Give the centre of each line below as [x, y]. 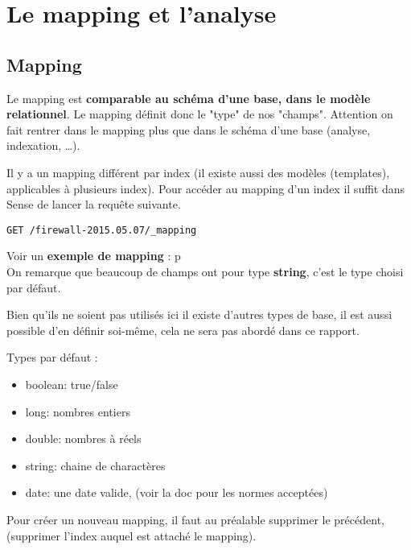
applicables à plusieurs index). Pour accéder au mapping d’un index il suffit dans [206, 188]
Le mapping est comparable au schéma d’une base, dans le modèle [189, 98]
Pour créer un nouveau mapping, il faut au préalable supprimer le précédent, [195, 519]
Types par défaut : [52, 357]
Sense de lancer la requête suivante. [94, 204]
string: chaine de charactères [95, 465]
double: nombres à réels [83, 438]
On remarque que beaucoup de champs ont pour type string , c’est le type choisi [205, 271]
